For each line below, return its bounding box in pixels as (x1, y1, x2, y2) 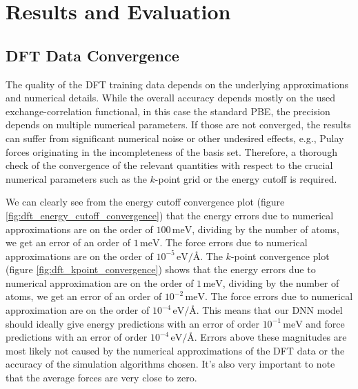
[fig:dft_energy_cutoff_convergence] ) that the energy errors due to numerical (6, 208, 334, 222)
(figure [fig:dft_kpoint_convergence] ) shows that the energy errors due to (6, 262, 316, 277)
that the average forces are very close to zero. (6, 370, 197, 385)
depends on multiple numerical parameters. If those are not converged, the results (6, 117, 351, 132)
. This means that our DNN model (196, 303, 343, 317)
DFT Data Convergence (6, 44, 179, 66)
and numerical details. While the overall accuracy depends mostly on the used (6, 90, 335, 105)
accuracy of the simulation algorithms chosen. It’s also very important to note (6, 357, 335, 371)
